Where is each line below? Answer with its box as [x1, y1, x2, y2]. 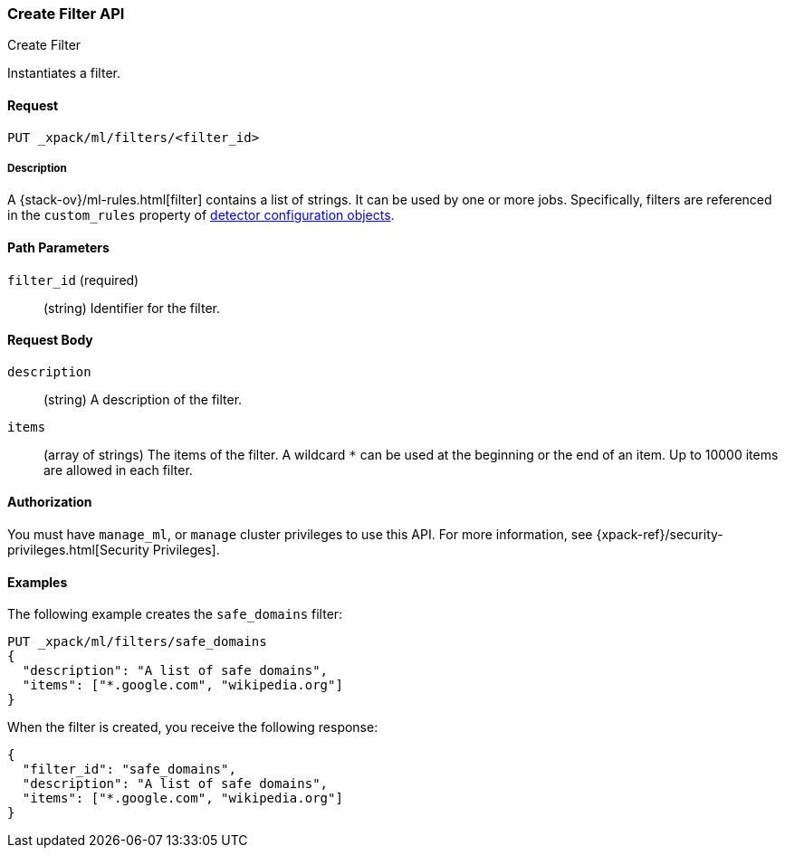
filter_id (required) [7, 271, 139, 288]
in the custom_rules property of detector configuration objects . [7, 207, 395, 223]
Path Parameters [7, 239, 110, 255]
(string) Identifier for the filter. [43, 299, 220, 316]
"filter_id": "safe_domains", [22, 762, 236, 777]
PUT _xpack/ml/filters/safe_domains [7, 634, 267, 650]
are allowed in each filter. [43, 461, 193, 478]
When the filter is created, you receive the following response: [7, 719, 378, 736]
